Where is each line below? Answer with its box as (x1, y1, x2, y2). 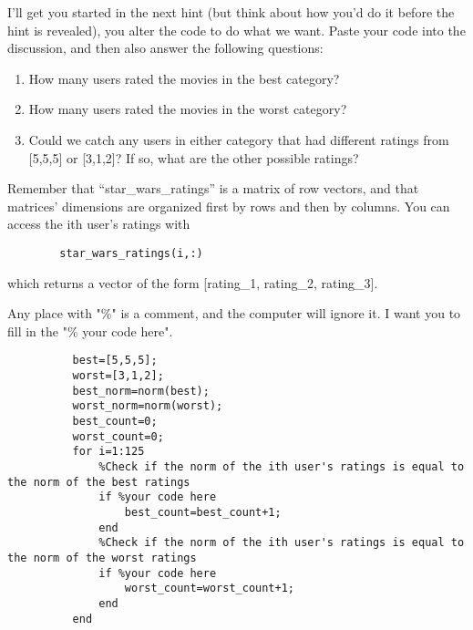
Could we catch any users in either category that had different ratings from (28, 129, 449, 149)
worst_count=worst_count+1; (124, 582, 294, 595)
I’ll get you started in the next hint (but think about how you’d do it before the (7, 3, 455, 21)
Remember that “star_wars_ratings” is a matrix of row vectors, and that (7, 179, 419, 198)
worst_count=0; (72, 429, 164, 443)
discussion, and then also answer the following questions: (7, 38, 324, 57)
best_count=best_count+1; (124, 505, 282, 519)
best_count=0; (72, 415, 158, 428)
